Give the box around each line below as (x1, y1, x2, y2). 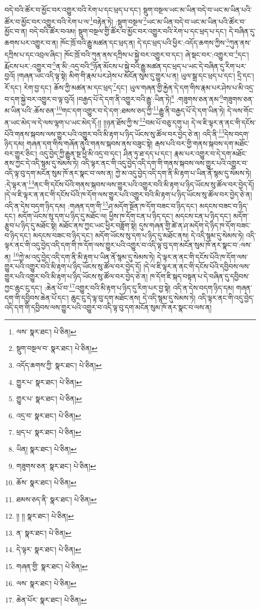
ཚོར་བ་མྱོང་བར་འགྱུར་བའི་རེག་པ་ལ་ (4, 16, 90, 26)
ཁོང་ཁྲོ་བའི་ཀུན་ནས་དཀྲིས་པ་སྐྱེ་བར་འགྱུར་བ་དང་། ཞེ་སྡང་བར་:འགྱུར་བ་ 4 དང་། (64, 47, 249, 59)
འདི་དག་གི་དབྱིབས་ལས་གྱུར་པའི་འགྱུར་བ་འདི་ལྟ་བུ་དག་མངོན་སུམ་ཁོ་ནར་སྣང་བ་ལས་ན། (4, 302, 212, 312)
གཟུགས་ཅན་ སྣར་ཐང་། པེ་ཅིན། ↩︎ (16, 460, 96, 471)
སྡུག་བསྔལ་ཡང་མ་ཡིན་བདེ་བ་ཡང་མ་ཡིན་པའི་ (143, 4, 252, 14)
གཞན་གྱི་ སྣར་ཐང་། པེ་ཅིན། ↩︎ (16, 561, 88, 572)
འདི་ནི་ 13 (202, 127, 225, 139)
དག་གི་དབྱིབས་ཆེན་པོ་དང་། (4, 292, 69, 303)
